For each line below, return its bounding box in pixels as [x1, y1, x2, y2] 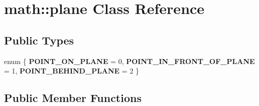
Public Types [4, 32, 74, 47]
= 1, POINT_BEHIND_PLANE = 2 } [4, 65, 140, 76]
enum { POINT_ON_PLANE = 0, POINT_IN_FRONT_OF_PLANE [4, 55, 255, 66]
